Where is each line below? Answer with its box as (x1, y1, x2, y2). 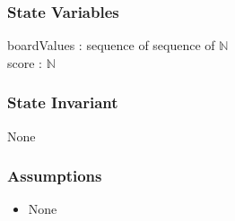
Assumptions (7, 165, 102, 187)
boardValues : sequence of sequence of (7, 36, 215, 55)
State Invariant (7, 91, 118, 114)
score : (7, 53, 42, 72)
